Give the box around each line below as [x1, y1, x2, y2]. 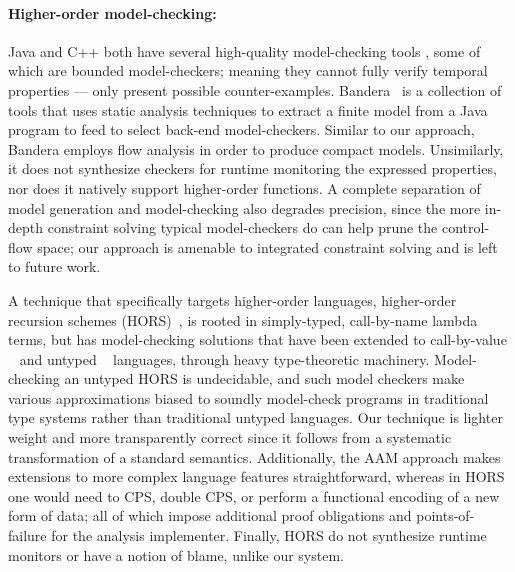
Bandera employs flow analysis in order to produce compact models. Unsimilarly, [8, 138, 504, 159]
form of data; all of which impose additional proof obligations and [8, 505, 412, 526]
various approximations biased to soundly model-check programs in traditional [8, 387, 489, 408]
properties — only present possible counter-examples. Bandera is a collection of [8, 79, 502, 100]
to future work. [8, 256, 101, 277]
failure [8, 525, 47, 546]
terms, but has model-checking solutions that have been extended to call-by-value [8, 329, 507, 350]
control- [441, 217, 490, 238]
